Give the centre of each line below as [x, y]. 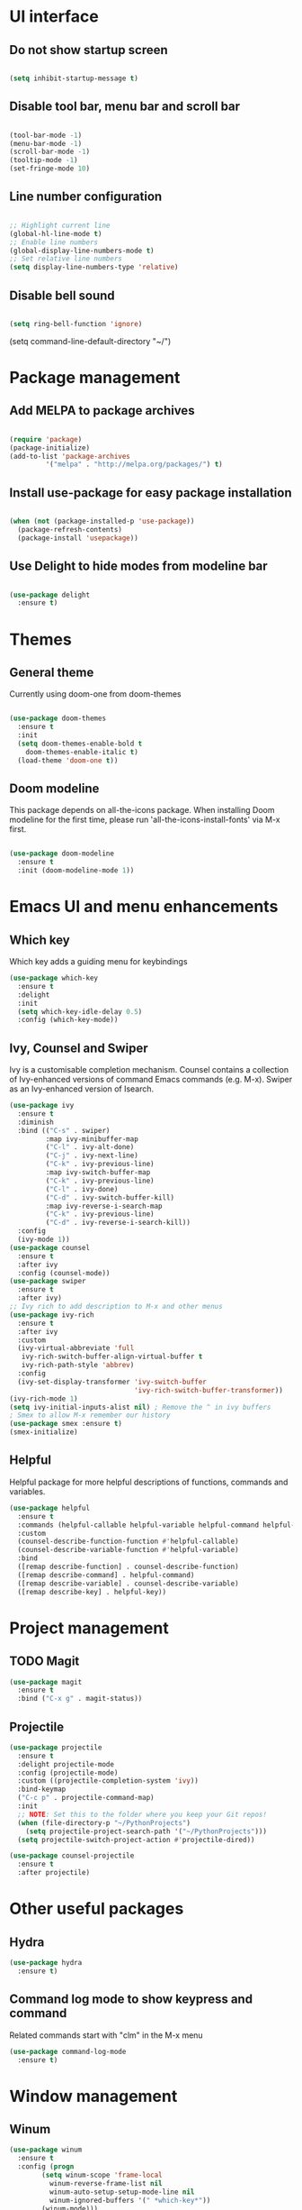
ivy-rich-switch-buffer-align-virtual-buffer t [112, 1357]
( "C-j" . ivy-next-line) [92, 1155]
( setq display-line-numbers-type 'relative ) [94, 268]
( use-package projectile [56, 1747]
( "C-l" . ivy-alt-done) [90, 1147]
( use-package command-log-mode [68, 2051]
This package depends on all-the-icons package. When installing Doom [142, 810]
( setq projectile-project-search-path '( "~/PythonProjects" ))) [147, 1831]
